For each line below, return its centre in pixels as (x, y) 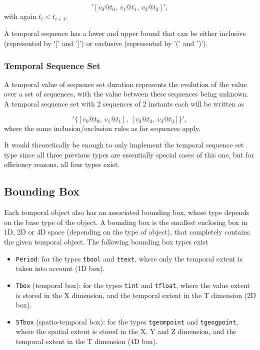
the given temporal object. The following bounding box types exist (106, 241)
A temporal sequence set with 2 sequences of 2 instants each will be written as (124, 104)
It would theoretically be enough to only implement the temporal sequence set (124, 145)
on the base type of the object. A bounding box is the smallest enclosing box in (126, 222)
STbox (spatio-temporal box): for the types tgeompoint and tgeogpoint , (127, 321)
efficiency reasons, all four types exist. (62, 164)
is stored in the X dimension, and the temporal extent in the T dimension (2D (136, 295)
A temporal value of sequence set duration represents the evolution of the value (125, 84)
